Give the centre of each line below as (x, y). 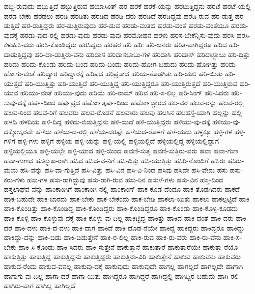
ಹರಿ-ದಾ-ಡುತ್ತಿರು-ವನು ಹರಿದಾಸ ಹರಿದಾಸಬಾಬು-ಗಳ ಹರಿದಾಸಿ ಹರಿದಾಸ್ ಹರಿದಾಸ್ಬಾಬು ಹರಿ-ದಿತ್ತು (142, 54)
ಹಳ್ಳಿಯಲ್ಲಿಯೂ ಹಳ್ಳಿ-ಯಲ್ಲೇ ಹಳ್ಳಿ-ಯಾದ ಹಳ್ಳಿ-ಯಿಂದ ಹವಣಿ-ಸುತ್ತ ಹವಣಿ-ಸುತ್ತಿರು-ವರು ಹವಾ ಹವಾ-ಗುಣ (121, 150)
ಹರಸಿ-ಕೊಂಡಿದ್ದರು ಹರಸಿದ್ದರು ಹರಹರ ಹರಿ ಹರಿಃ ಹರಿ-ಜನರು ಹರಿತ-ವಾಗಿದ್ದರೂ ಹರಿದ (131, 44)
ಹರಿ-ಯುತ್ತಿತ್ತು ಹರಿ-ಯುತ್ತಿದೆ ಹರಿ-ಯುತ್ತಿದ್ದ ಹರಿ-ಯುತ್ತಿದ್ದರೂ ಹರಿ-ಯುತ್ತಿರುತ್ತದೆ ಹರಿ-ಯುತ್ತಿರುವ (131, 83)
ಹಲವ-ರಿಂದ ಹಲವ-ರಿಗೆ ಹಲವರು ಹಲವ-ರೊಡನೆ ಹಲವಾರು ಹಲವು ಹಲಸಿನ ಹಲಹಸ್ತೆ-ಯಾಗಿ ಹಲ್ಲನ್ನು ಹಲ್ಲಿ (123, 112)
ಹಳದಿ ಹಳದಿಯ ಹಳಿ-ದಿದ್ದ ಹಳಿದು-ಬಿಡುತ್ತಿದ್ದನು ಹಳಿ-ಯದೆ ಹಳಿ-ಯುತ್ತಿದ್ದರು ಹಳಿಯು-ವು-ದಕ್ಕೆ (107, 122)
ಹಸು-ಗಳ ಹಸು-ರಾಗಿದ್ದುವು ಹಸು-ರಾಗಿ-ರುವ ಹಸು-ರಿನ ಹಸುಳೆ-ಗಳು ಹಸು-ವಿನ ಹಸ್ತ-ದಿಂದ (125, 179)
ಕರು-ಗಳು (14, 179)
